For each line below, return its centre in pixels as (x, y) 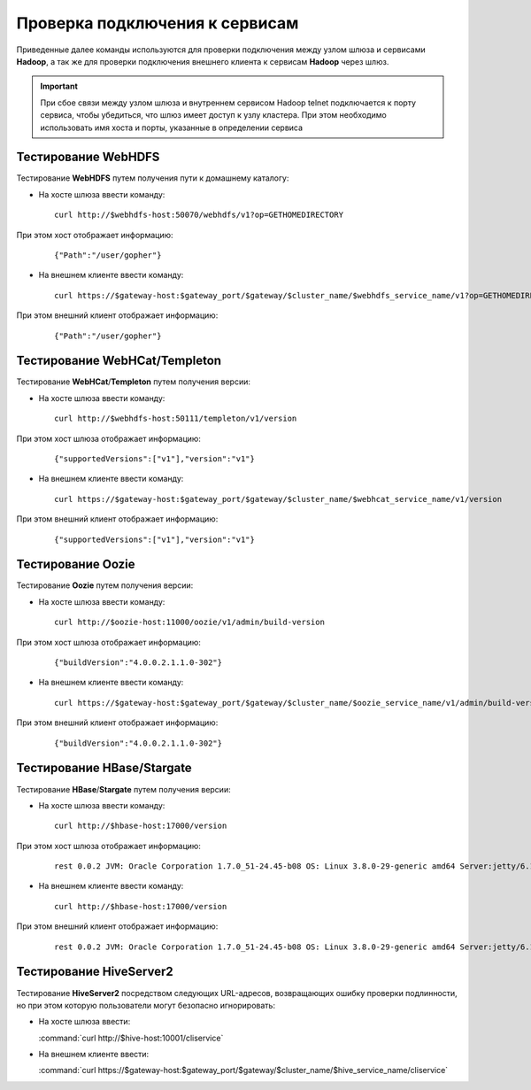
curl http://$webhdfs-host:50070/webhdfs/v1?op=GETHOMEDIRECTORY (199, 215)
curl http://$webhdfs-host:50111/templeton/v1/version (176, 419)
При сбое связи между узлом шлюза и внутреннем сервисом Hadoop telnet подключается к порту (228, 103)
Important (59, 86)
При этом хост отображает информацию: (95, 235)
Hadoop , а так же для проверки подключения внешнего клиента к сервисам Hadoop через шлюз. (203, 61)
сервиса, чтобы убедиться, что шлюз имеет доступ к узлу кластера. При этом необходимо (213, 115)
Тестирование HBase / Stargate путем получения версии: (123, 789)
